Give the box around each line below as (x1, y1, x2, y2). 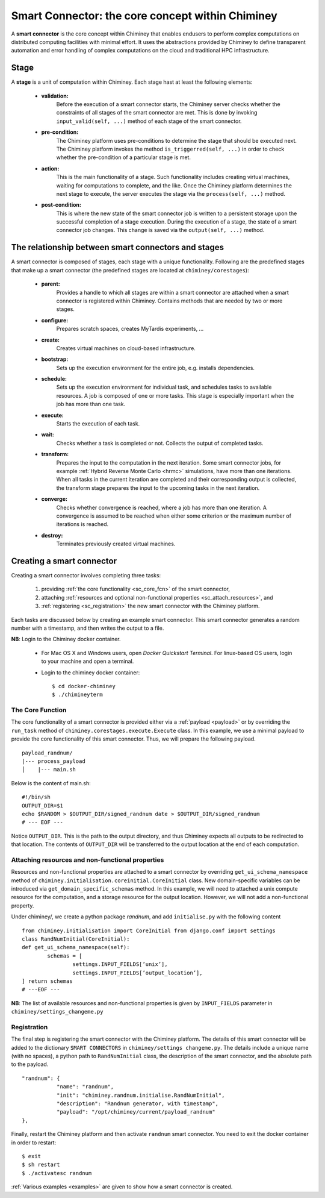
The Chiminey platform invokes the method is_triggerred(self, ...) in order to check (56, 145, 285, 152)
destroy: (41, 532, 63, 539)
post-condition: (41, 201, 81, 209)
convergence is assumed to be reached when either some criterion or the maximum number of (56, 512, 292, 519)
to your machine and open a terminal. (41, 657, 134, 665)
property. (11, 902, 34, 909)
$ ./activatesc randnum (22, 1170, 92, 1176)
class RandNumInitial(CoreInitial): (22, 936, 130, 942)
